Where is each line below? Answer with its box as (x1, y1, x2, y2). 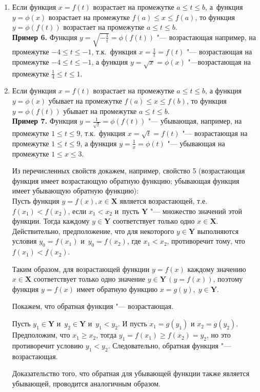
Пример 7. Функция (12, 115, 77, 126)
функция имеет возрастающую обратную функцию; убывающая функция (12, 175, 239, 186)
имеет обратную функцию (76, 283, 158, 294)
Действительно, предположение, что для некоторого (12, 225, 174, 236)
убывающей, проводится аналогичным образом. (12, 378, 161, 388)
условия (12, 236, 37, 246)
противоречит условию (12, 340, 84, 350)
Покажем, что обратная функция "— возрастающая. (12, 301, 174, 311)
